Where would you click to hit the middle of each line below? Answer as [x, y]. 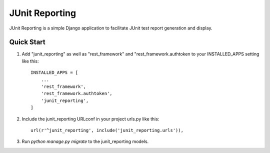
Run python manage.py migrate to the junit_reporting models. [85, 141]
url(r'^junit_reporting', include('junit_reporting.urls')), [107, 130]
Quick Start [27, 42]
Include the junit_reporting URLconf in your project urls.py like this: [90, 119]
